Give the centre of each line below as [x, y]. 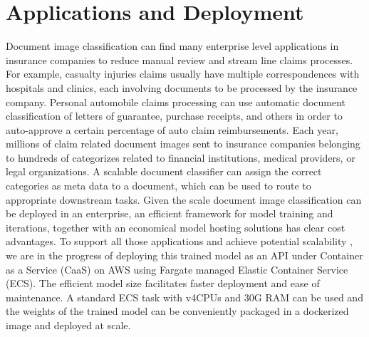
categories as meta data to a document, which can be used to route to [158, 186]
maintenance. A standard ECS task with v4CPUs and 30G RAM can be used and [184, 297]
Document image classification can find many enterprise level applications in [172, 46]
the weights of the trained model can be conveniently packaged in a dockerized [177, 311]
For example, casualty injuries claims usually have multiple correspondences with [183, 74]
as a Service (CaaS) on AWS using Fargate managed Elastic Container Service [177, 269]
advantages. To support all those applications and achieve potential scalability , [179, 241]
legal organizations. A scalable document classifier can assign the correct [164, 171]
